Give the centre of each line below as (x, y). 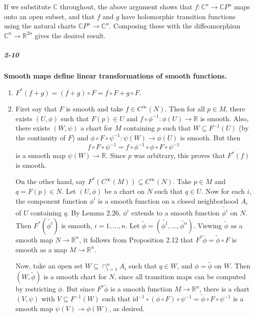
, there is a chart (225, 289)
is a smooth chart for (75, 277)
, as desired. (127, 308)
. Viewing (208, 225)
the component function (51, 200)
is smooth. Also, (224, 118)
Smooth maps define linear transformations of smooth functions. (115, 75)
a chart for (96, 128)
